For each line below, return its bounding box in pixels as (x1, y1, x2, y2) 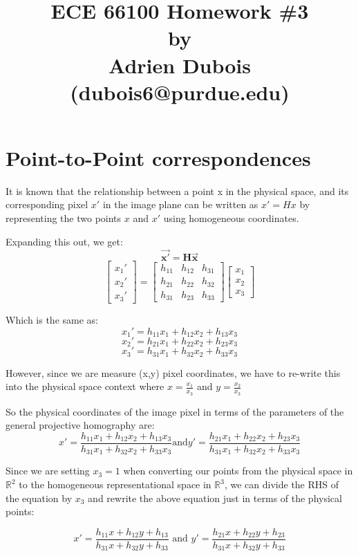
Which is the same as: (6, 312, 98, 326)
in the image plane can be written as (102, 197, 258, 212)
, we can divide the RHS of (224, 477, 339, 492)
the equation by (6, 490, 73, 505)
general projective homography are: (6, 418, 155, 432)
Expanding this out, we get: (6, 234, 123, 248)
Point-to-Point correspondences (6, 143, 311, 172)
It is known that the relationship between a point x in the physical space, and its (6, 183, 349, 198)
